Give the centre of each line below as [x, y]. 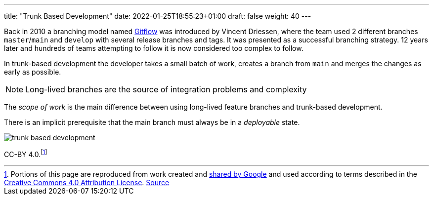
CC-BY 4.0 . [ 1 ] [26, 154]
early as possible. [33, 72]
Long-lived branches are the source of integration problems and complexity [166, 89]
